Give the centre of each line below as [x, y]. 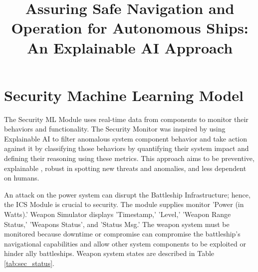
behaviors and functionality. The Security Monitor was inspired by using [115, 129]
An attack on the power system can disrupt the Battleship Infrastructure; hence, [127, 194]
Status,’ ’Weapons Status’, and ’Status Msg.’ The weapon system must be [117, 224]
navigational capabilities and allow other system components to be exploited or [125, 243]
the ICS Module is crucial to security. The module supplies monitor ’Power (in [124, 204]
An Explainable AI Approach [130, 47]
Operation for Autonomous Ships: [130, 28]
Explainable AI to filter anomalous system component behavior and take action [126, 138]
